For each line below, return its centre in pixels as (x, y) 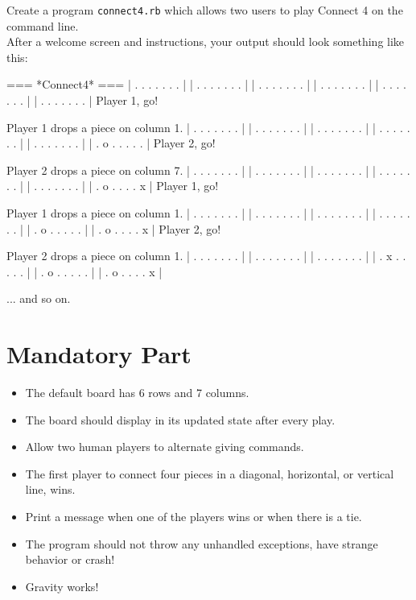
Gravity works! (62, 586)
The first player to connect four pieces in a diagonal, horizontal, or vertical (210, 473)
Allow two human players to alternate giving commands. (165, 447)
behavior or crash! (70, 559)
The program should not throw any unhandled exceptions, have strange (202, 543)
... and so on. (39, 298)
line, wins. (50, 489)
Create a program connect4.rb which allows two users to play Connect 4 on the (205, 10)
